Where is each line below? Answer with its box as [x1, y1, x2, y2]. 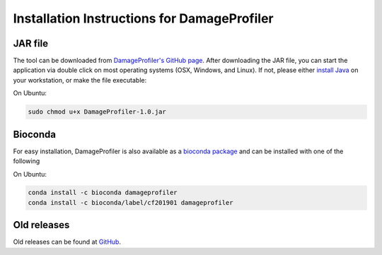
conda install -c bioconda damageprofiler [28, 189, 178, 197]
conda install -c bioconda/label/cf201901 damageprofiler [28, 198, 233, 206]
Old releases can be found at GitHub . [13, 237, 122, 247]
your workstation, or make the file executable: [13, 76, 147, 84]
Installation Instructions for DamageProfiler [13, 11, 274, 26]
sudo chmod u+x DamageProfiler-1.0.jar [28, 108, 166, 116]
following [13, 157, 40, 165]
